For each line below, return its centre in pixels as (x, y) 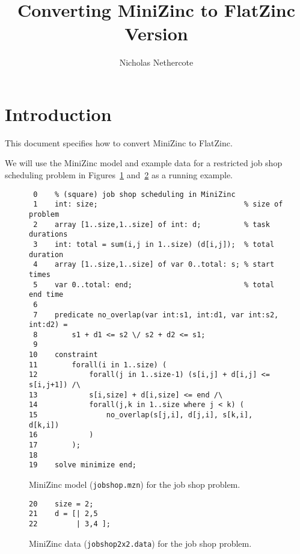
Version (156, 33)
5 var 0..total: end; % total (154, 285)
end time (46, 295)
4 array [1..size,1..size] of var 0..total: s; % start (154, 265)
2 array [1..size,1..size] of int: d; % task (152, 224)
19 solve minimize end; (83, 465)
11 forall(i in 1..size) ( (98, 365)
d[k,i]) (44, 425)
